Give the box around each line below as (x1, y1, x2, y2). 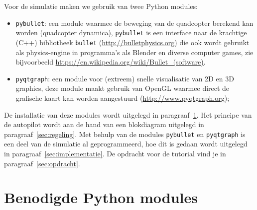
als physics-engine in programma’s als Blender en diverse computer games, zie (15, 47, 254, 57)
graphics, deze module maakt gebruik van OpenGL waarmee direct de (15, 83, 230, 93)
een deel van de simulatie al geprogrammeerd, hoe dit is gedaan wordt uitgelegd (4, 139, 248, 149)
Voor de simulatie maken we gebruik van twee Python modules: (4, 1, 198, 11)
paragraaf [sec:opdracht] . (4, 158, 80, 168)
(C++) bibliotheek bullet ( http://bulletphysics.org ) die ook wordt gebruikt (15, 37, 250, 47)
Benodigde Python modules (4, 187, 198, 208)
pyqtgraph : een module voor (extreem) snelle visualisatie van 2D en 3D (15, 73, 234, 83)
